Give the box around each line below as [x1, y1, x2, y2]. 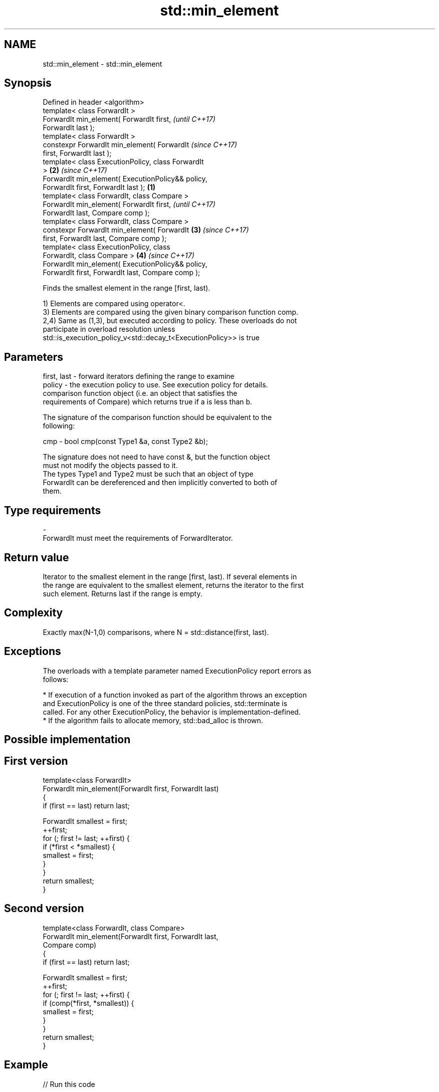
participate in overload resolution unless [43, 325, 175, 334]
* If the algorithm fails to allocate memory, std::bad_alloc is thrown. [43, 716, 263, 725]
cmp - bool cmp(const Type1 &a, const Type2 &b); [43, 437, 208, 446]
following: [43, 421, 75, 430]
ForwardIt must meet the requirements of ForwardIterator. [43, 534, 233, 543]
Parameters [4, 350, 63, 363]
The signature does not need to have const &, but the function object [43, 453, 270, 462]
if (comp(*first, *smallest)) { [43, 998, 134, 1007]
